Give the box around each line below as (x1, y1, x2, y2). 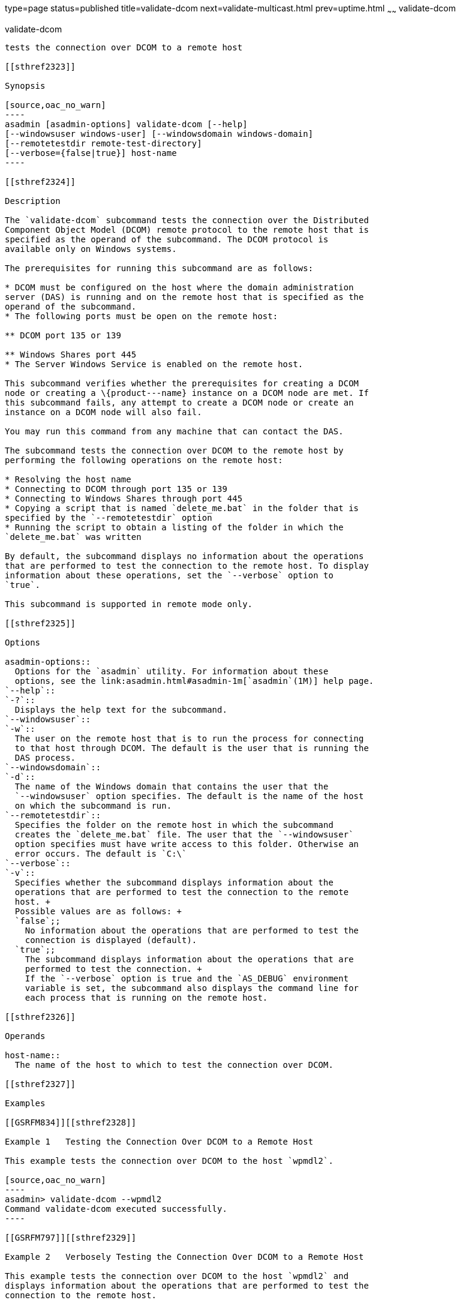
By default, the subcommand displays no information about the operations (5, 551, 364, 561)
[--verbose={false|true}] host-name (5, 148, 177, 158)
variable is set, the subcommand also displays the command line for (25, 983, 359, 993)
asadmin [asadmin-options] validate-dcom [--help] (5, 119, 248, 129)
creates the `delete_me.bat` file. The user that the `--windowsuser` (14, 829, 354, 839)
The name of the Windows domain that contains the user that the (14, 781, 329, 791)
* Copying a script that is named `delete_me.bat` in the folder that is (5, 503, 359, 513)
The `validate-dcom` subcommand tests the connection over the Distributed (5, 215, 369, 225)
